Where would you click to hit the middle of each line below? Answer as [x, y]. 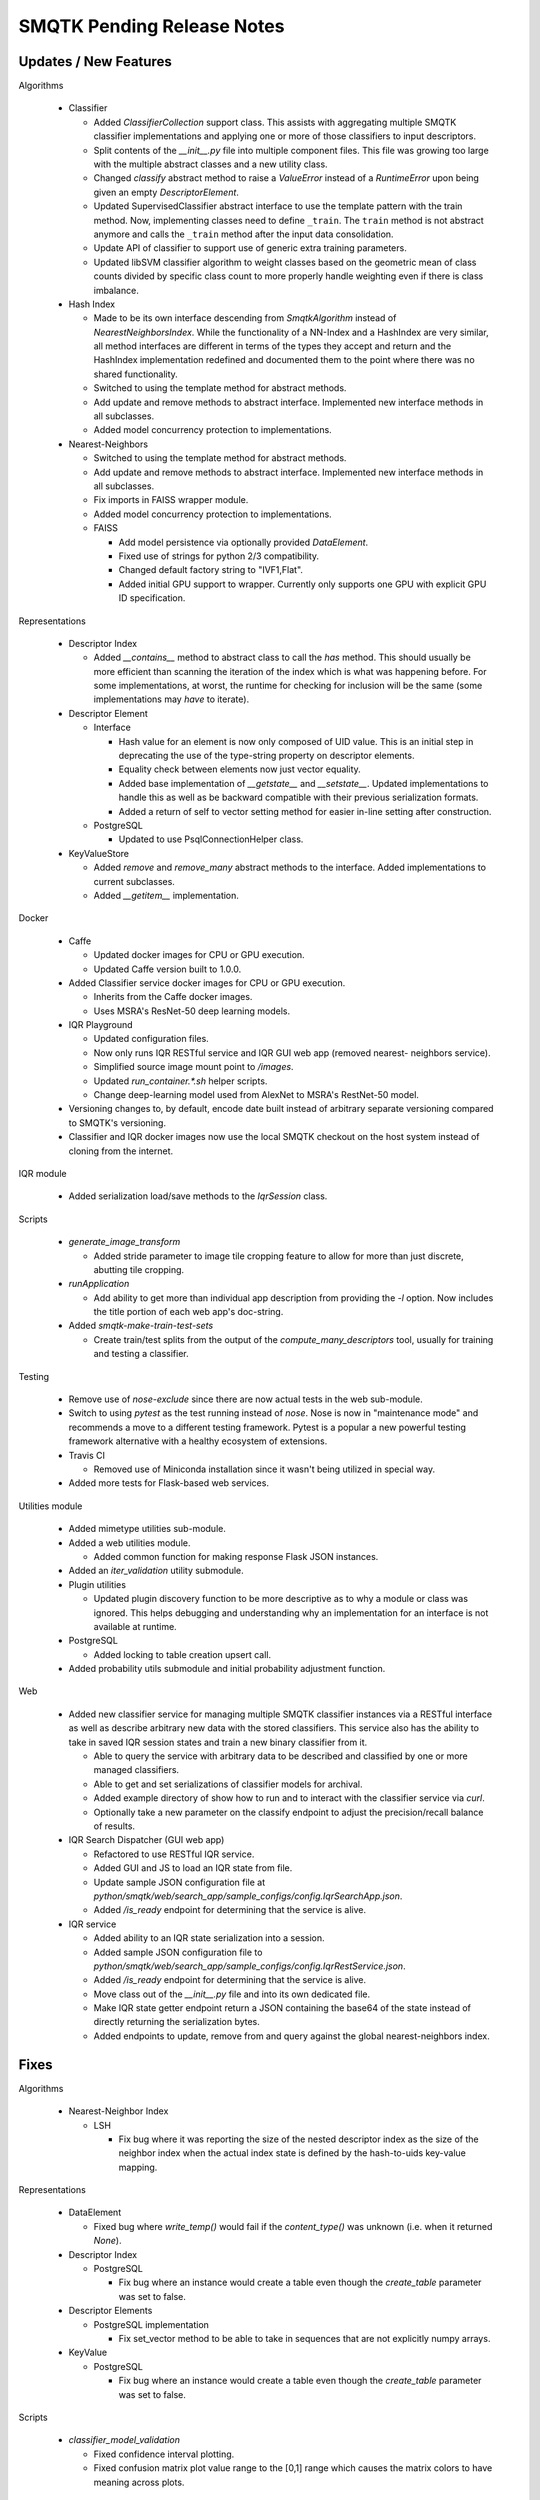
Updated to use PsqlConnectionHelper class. [211, 839]
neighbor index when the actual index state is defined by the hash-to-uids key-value [292, 2153]
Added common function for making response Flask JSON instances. [236, 1556]
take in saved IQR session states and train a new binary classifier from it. [218, 1742]
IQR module [42, 1173]
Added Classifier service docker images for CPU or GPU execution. [207, 982]
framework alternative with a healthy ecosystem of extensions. [198, 1441]
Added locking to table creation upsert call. [182, 1654]
